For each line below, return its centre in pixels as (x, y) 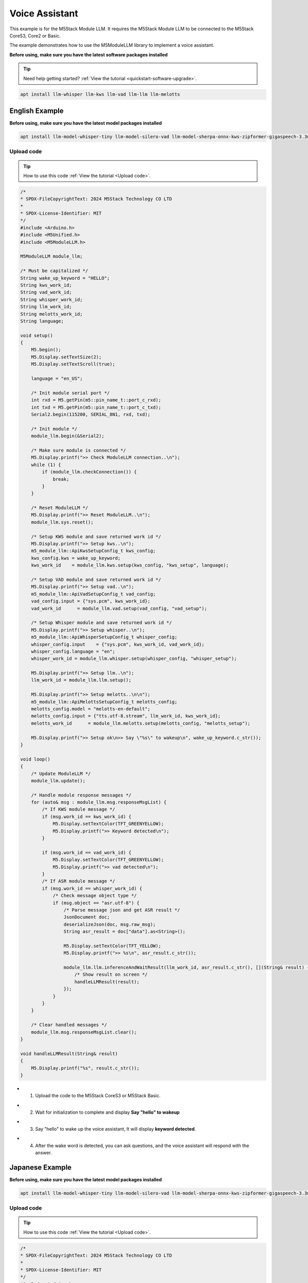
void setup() (37, 335)
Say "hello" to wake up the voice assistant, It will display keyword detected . (115, 1129)
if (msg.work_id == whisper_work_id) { (92, 888)
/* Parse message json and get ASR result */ (122, 910)
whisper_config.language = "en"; (73, 651)
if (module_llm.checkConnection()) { (89, 472)
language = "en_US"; (57, 379)
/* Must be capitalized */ (54, 271)
